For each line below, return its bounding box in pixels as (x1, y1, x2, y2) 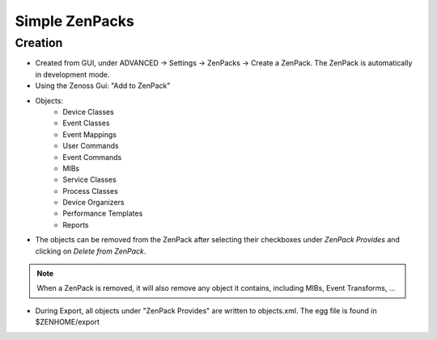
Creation (15, 36, 63, 50)
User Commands (62, 141, 119, 151)
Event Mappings (62, 129, 117, 139)
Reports (62, 220, 89, 229)
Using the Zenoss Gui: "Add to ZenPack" (35, 81, 171, 90)
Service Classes (62, 174, 117, 185)
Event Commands (62, 152, 122, 162)
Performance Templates (62, 208, 143, 218)
